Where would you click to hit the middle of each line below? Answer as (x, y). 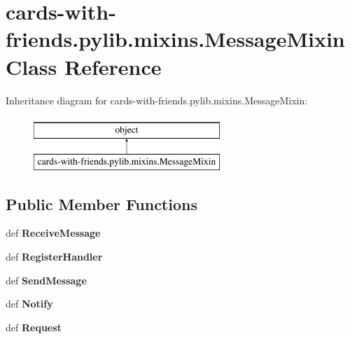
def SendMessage (46, 280)
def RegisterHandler (54, 257)
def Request (34, 327)
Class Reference (84, 66)
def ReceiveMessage (53, 233)
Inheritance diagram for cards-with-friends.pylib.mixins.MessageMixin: (157, 100)
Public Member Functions (101, 203)
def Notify (29, 304)
